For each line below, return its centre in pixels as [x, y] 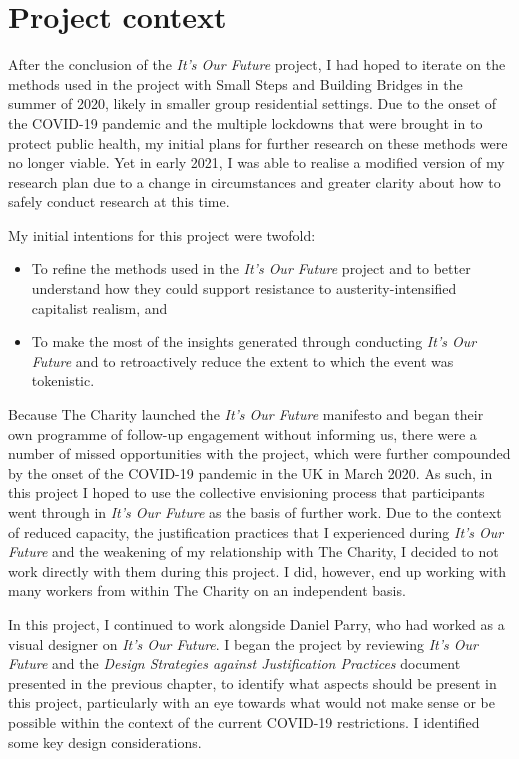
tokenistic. [63, 380]
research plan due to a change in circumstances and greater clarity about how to [254, 181]
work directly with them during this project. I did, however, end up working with [257, 570]
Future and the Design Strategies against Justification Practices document [234, 663]
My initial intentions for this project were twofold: [162, 234]
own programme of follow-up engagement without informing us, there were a [242, 433]
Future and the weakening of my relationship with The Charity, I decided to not [253, 551]
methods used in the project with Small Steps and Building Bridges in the [235, 83]
